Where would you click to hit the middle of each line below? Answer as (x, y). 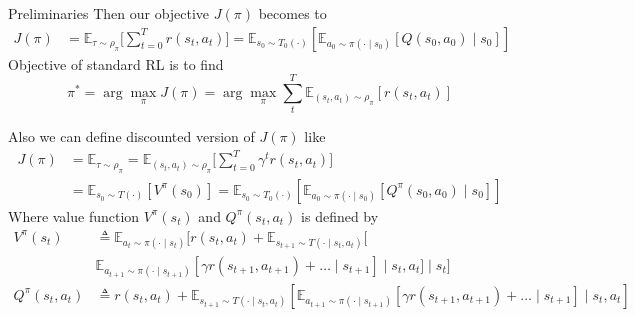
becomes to (292, 13)
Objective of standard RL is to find (116, 63)
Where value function (74, 215)
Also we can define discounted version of (131, 136)
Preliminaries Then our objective (109, 13)
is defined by (340, 215)
